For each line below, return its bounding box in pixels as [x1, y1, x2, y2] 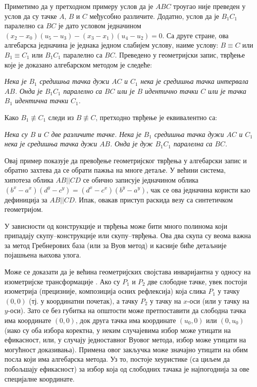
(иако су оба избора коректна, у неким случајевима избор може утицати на [4, 324, 231, 335]
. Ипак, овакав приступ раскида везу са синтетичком [74, 194, 233, 204]
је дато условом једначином [58, 20, 142, 31]
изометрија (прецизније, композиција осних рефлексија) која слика [4, 286, 206, 296]
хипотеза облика [4, 174, 53, 185]
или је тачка [208, 85, 247, 96]
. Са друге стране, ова [162, 30, 229, 40]
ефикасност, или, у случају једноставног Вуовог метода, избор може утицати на [4, 334, 246, 345]
